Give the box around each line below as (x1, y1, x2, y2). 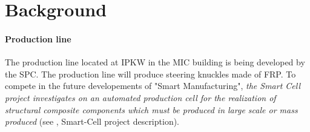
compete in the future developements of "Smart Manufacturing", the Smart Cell (5, 79, 301, 92)
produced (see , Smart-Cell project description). (5, 115, 180, 128)
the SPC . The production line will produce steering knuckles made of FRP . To (5, 67, 296, 80)
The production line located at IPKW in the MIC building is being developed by (5, 56, 305, 68)
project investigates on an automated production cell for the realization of (5, 91, 276, 104)
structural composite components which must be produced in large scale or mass (5, 103, 298, 116)
